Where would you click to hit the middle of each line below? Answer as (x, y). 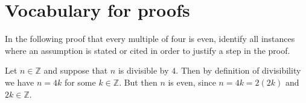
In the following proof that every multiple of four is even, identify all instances (150, 39)
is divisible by (143, 70)
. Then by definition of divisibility (238, 70)
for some (80, 82)
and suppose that (76, 70)
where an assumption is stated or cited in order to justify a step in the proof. (148, 50)
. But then (138, 82)
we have (20, 82)
